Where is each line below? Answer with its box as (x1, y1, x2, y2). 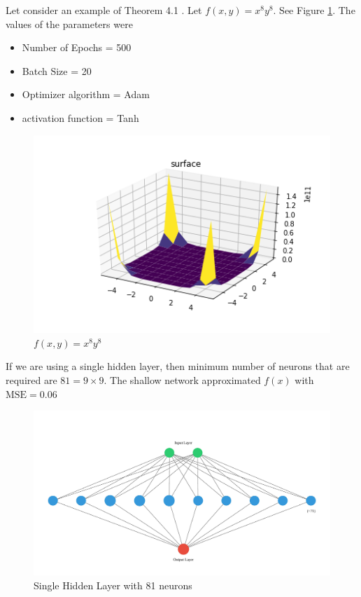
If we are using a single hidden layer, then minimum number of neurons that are (6, 359, 350, 373)
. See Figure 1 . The (273, 3, 355, 17)
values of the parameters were (6, 16, 133, 31)
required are (6, 373, 57, 387)
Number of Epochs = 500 (22, 40, 132, 55)
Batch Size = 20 (22, 63, 92, 78)
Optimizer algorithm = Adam (22, 87, 150, 102)
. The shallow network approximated (104, 373, 261, 387)
